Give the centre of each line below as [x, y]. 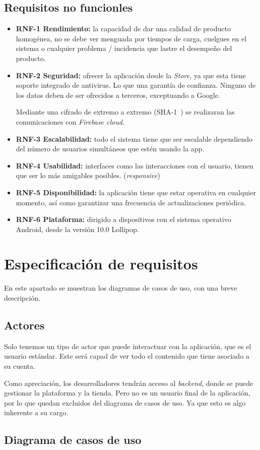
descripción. [22, 298]
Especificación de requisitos [101, 264]
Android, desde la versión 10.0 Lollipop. [77, 229]
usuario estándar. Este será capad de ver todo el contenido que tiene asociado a [127, 356]
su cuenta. [20, 366]
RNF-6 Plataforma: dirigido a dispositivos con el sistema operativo [123, 219]
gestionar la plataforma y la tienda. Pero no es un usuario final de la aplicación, [127, 393]
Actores [24, 325]
